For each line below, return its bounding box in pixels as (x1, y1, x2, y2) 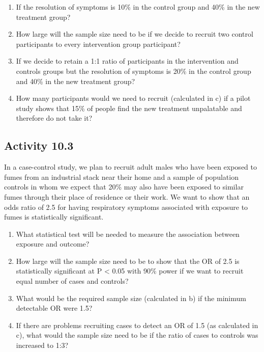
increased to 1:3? (16, 340, 69, 350)
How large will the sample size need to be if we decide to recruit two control (16, 29, 253, 39)
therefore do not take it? (16, 113, 93, 123)
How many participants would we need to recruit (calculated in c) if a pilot (16, 93, 251, 103)
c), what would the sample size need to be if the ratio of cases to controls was (16, 330, 258, 340)
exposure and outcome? (16, 238, 90, 249)
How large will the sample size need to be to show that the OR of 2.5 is (16, 255, 240, 266)
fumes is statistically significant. (4, 211, 104, 222)
